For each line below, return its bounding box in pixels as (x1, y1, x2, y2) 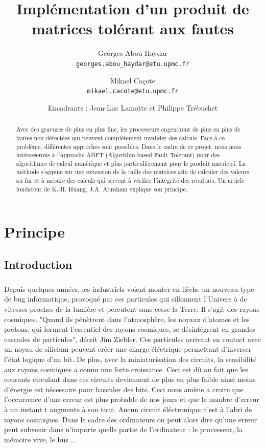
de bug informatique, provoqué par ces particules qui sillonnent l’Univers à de (4, 293, 247, 304)
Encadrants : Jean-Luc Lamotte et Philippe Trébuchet (47, 102, 218, 113)
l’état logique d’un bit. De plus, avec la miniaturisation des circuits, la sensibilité (4, 353, 257, 364)
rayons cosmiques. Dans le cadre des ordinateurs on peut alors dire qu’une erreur (4, 414, 257, 424)
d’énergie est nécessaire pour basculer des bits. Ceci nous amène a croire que (4, 383, 244, 394)
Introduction (4, 257, 73, 272)
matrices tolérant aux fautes (32, 18, 234, 39)
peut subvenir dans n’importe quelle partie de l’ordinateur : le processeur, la (4, 424, 243, 435)
